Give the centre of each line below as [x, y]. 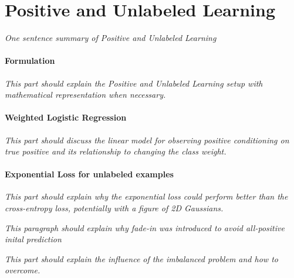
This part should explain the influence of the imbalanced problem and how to [141, 258]
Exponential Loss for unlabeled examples [89, 174]
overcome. [23, 270]
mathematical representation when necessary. [85, 95]
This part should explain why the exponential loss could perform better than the [146, 196]
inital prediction [33, 239]
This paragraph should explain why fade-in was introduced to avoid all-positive [145, 227]
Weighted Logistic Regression [66, 117]
